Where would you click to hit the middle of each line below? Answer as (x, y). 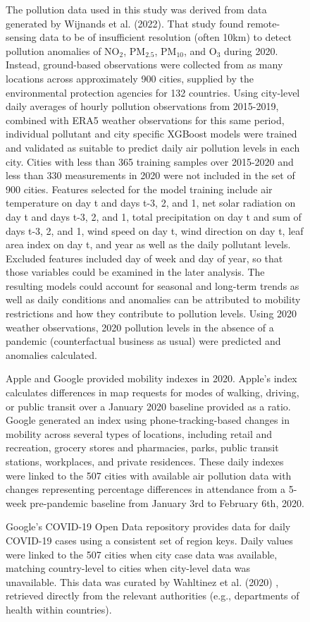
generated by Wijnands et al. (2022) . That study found (125, 23)
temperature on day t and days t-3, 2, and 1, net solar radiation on (151, 203)
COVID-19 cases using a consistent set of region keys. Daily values (149, 540)
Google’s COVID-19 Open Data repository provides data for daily (148, 526)
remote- (263, 23)
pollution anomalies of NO (63, 50)
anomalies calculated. (51, 354)
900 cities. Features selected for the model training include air (139, 189)
